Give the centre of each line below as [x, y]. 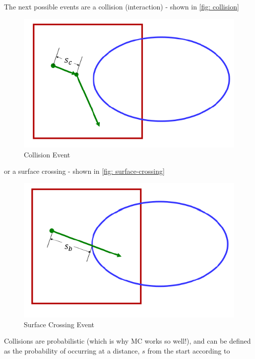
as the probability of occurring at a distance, [72, 350]
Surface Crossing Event [59, 324]
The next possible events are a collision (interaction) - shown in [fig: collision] [122, 6]
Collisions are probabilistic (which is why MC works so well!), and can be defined [127, 341]
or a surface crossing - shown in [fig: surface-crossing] [84, 171]
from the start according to [189, 350]
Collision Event [47, 154]
